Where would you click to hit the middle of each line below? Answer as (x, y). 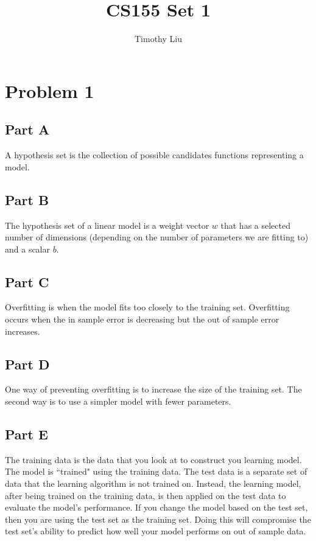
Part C (27, 281)
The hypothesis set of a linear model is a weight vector (107, 225)
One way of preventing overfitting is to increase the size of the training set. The (153, 389)
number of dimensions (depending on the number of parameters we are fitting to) (157, 237)
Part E (26, 434)
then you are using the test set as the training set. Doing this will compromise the (158, 519)
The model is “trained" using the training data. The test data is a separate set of (156, 471)
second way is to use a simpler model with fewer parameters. (118, 401)
